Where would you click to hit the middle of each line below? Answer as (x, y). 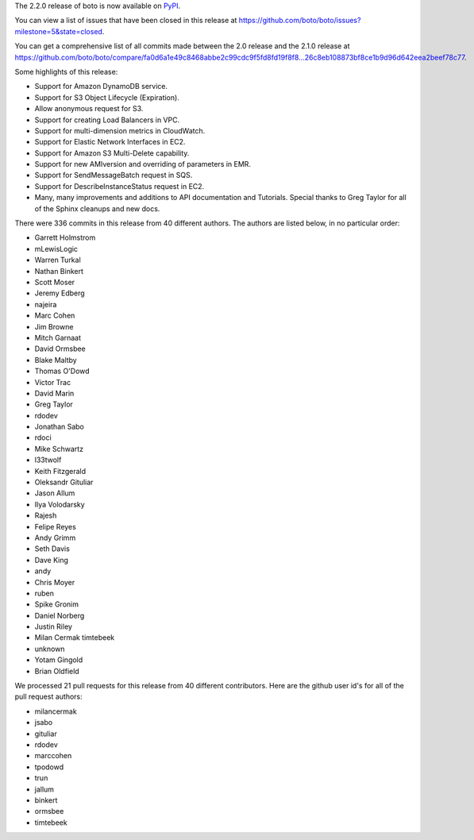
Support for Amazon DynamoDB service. (101, 87)
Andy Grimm (55, 538)
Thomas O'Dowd (62, 371)
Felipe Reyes (56, 526)
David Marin (54, 393)
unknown (50, 649)
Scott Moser (55, 282)
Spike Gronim (57, 604)
